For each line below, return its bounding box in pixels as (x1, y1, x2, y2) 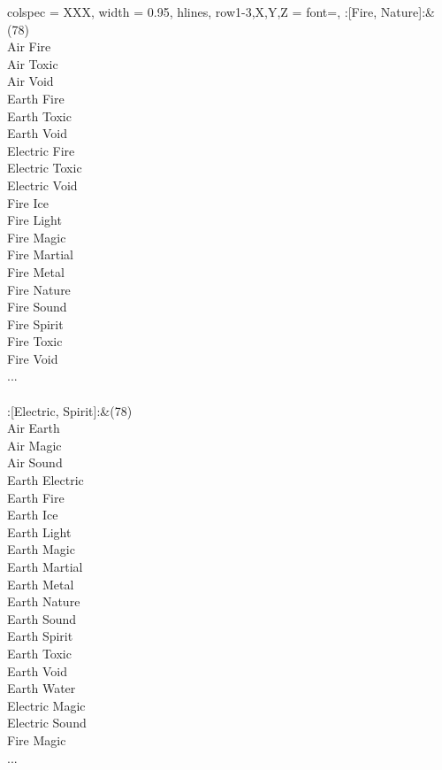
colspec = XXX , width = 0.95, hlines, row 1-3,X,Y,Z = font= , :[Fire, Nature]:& (7, 3, 435, 20)
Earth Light (7, 522, 72, 541)
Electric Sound (7, 713, 87, 732)
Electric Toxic (7, 158, 82, 177)
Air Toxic (7, 54, 58, 73)
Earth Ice (7, 505, 58, 524)
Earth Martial (7, 558, 83, 575)
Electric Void (7, 175, 78, 194)
